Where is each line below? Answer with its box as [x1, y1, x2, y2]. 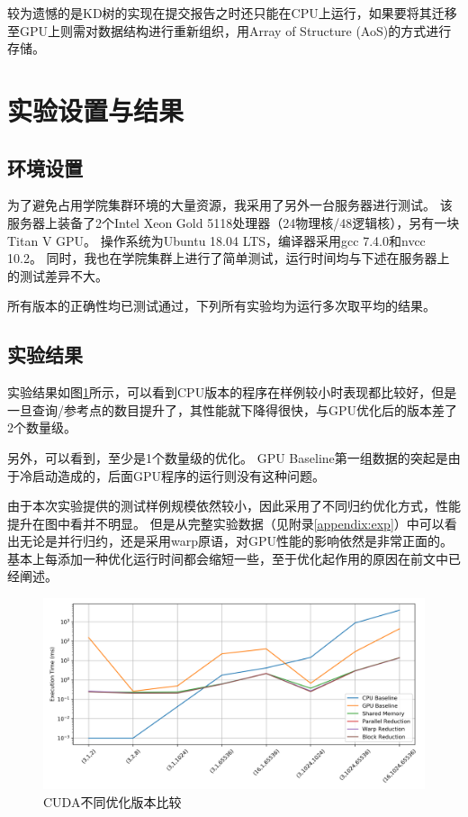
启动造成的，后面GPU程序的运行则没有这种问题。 [31, 466, 326, 485]
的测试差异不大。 [7, 266, 108, 285]
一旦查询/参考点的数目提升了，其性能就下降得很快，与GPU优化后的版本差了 [7, 400, 458, 419]
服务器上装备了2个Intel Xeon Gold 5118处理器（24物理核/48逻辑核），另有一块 [7, 213, 460, 231]
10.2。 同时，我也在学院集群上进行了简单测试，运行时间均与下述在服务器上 [7, 249, 450, 268]
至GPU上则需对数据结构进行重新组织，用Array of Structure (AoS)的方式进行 [7, 21, 452, 40]
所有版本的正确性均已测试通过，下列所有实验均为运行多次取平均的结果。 [7, 296, 436, 315]
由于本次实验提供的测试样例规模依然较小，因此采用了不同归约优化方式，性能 [7, 496, 461, 515]
